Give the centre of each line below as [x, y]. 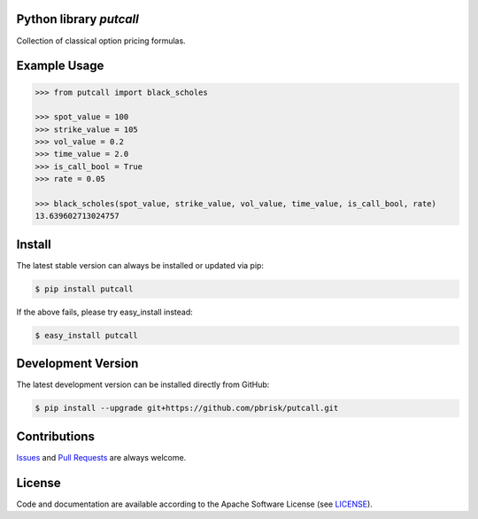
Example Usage [60, 66]
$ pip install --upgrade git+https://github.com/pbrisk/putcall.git [187, 408]
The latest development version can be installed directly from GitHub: [143, 384]
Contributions [55, 436]
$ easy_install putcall [87, 335]
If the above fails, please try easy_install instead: [105, 312]
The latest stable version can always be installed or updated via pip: [140, 265]
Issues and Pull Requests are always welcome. [101, 457]
